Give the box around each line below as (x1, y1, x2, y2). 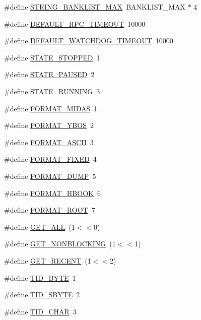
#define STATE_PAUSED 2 (4, 69, 95, 80)
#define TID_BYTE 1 (4, 272, 76, 283)
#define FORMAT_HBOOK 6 (4, 187, 101, 198)
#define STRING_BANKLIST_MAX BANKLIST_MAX (4, 2, 186, 12)
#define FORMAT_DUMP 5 (4, 170, 96, 181)
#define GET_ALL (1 (4, 221, 75, 232)
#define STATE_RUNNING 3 (4, 86, 100, 96)
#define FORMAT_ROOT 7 (4, 205, 95, 215)
